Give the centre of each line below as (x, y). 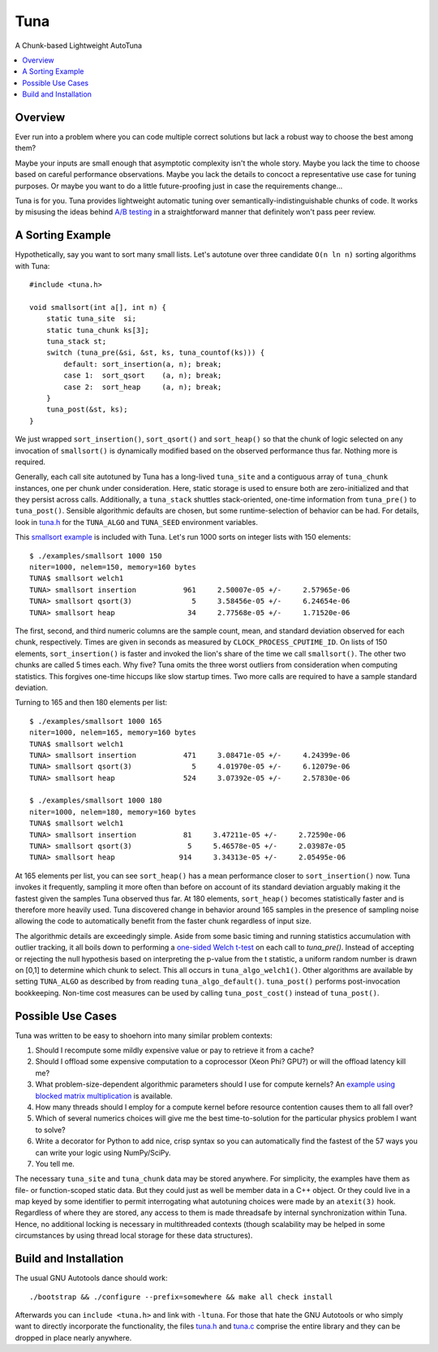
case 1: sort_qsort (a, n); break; (143, 376)
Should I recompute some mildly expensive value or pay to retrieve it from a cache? (175, 1050)
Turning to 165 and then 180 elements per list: (91, 703)
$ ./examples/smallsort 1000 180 (96, 801)
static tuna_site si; (91, 319)
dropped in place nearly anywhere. (73, 1337)
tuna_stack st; (76, 341)
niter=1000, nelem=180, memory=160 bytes (113, 812)
